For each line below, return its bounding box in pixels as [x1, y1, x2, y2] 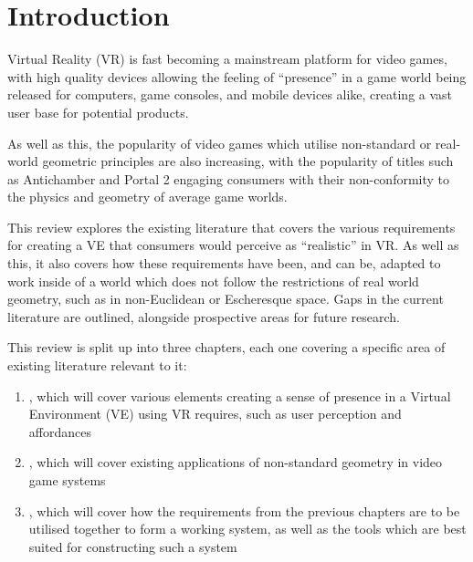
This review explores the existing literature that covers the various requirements [7, 217, 456, 236]
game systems [28, 471, 106, 489]
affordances [28, 421, 91, 441]
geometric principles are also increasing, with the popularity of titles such [42, 151, 454, 171]
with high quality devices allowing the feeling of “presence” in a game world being [7, 67, 467, 86]
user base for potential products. [7, 102, 189, 121]
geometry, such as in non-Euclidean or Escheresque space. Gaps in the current [7, 289, 444, 308]
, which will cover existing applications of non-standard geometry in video [28, 453, 443, 472]
